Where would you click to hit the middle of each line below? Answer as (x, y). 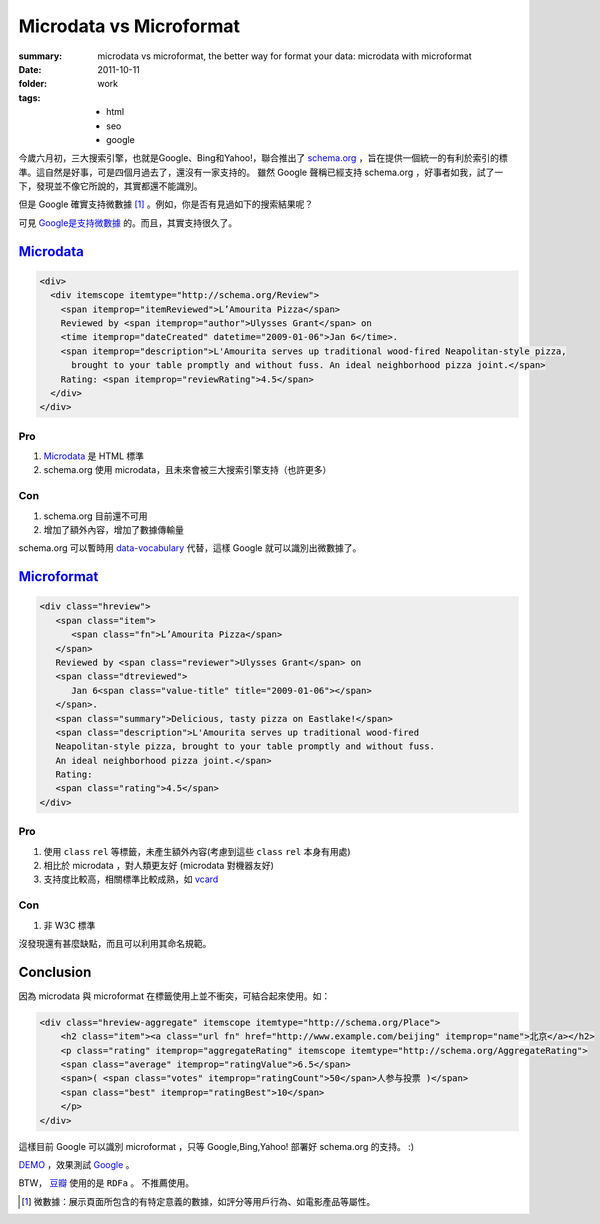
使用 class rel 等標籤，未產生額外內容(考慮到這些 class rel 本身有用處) (197, 851)
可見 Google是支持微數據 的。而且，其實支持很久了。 (128, 222)
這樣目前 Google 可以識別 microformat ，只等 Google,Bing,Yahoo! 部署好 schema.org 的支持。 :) (216, 1146)
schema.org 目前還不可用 (95, 516)
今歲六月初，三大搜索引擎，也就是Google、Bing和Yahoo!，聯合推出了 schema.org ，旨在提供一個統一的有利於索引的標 (263, 158)
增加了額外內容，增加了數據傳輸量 (113, 530)
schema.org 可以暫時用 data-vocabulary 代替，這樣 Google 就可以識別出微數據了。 (190, 548)
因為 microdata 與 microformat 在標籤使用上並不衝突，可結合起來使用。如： (174, 996)
